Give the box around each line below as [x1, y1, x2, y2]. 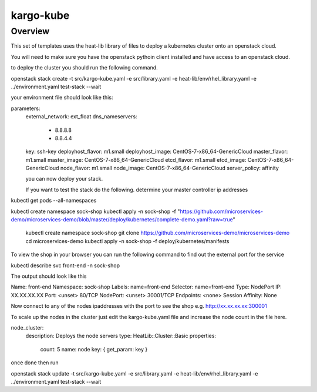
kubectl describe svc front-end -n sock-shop [11, 262, 120, 269]
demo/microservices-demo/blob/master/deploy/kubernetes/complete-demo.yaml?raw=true [11, 216, 233, 223]
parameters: [11, 105, 41, 112]
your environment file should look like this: [11, 94, 113, 101]
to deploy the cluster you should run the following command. [11, 64, 158, 71]
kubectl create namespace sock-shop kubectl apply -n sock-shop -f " [11, 208, 180, 215]
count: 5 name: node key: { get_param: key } [40, 346, 148, 353]
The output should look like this [11, 273, 87, 280]
